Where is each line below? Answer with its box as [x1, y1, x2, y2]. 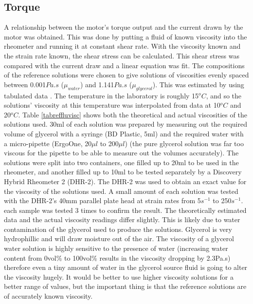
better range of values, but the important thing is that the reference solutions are [4, 281, 247, 291]
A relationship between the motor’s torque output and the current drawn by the [4, 22, 243, 32]
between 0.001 [4, 79, 46, 89]
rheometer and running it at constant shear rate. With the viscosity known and [4, 41, 241, 51]
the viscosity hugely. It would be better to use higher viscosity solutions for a [4, 271, 234, 282]
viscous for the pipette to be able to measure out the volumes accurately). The [4, 148, 239, 158]
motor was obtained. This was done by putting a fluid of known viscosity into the [4, 31, 247, 41]
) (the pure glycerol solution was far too [125, 138, 244, 148]
